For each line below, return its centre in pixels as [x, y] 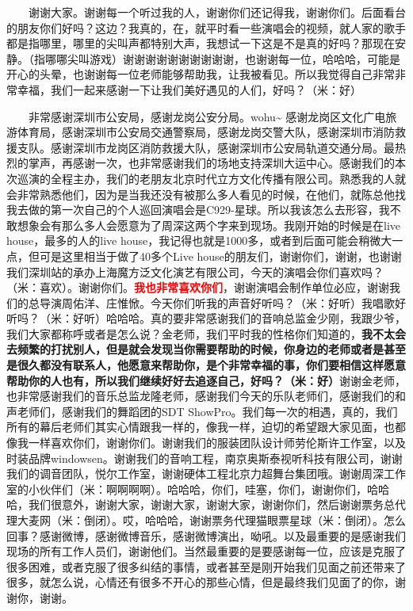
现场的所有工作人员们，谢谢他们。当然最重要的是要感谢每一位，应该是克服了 [206, 551]
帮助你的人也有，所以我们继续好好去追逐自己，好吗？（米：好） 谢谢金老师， [206, 380]
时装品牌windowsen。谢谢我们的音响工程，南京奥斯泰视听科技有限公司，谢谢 [205, 458]
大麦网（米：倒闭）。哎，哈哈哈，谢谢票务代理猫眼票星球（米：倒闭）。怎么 [211, 520]
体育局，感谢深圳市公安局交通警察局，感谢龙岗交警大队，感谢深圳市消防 [206, 132]
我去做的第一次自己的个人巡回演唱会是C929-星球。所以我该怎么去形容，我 [198, 210]
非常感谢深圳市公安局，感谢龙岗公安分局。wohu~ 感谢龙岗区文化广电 [207, 116]
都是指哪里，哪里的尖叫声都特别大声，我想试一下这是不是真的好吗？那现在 [201, 43]
